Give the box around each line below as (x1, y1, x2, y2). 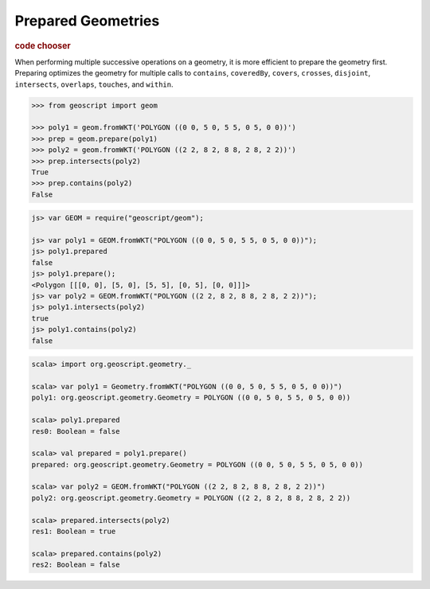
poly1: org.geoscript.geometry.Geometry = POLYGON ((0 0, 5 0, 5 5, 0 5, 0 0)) (31, 393, 351, 402)
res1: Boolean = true (31, 527, 116, 536)
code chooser (14, 40, 71, 51)
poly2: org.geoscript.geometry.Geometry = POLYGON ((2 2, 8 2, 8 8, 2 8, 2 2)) (31, 493, 351, 502)
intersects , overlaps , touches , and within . (14, 80, 174, 89)
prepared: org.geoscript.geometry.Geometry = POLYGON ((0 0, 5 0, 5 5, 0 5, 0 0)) (31, 460, 364, 469)
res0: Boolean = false (31, 427, 120, 435)
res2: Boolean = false (31, 560, 120, 569)
